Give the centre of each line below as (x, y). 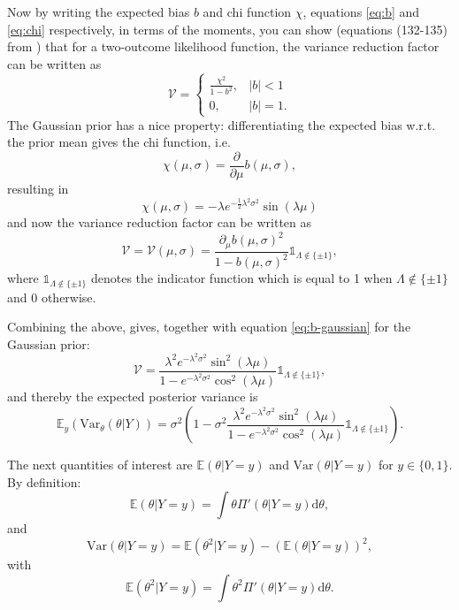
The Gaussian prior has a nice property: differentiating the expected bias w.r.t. (222, 124)
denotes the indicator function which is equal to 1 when (241, 278)
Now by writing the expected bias (99, 11)
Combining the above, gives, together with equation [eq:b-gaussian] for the (209, 327)
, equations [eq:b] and (361, 11)
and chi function (247, 11)
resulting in (38, 188)
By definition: (44, 481)
